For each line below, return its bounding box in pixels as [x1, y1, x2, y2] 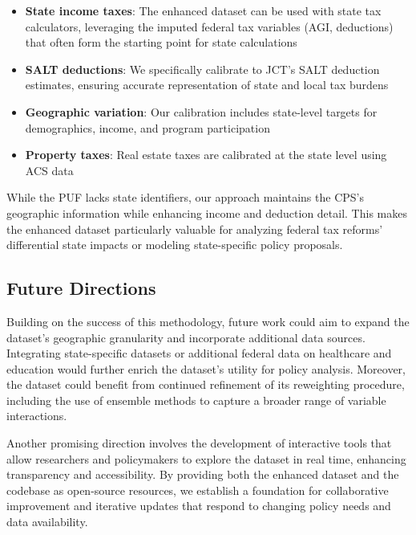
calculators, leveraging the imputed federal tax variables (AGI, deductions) [25, 18, 394, 35]
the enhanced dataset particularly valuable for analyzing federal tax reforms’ [6, 220, 383, 237]
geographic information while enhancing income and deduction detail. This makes [6, 204, 407, 221]
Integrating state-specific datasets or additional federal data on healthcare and [6, 345, 392, 361]
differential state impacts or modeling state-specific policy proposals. [6, 236, 343, 253]
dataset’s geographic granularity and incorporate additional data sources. [6, 329, 366, 345]
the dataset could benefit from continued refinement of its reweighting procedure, [6, 376, 405, 393]
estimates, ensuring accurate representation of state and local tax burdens [25, 76, 389, 93]
